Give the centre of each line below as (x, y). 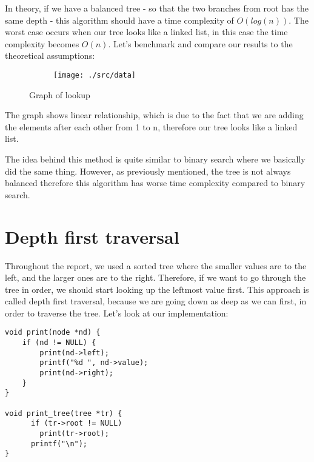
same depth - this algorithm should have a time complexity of (119, 20)
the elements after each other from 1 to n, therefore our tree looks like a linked (151, 126)
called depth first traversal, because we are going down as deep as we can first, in (156, 301)
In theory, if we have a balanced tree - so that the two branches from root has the (157, 8)
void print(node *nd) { (53, 333)
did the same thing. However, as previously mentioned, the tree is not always (148, 171)
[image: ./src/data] (95, 75)
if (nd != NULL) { (59, 343)
